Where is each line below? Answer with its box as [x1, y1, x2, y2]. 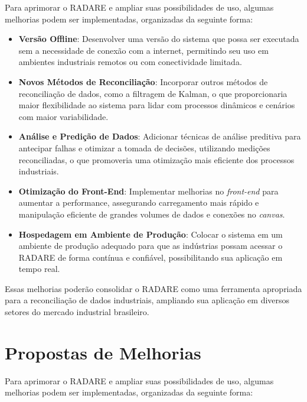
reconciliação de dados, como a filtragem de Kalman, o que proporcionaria [18, 87, 288, 99]
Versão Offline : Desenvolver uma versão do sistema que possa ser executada [18, 33, 299, 45]
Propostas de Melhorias [5, 340, 201, 364]
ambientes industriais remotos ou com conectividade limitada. [18, 56, 242, 68]
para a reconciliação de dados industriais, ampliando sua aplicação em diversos [5, 294, 290, 306]
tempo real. [18, 262, 60, 275]
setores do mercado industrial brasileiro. [5, 306, 149, 318]
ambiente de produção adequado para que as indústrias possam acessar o [18, 239, 283, 252]
